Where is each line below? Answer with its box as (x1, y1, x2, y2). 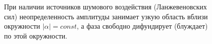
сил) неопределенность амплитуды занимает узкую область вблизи (4, 11, 208, 21)
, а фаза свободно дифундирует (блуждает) (76, 21, 208, 31)
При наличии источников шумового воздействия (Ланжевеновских (4, 1, 207, 11)
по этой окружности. (4, 30, 67, 41)
